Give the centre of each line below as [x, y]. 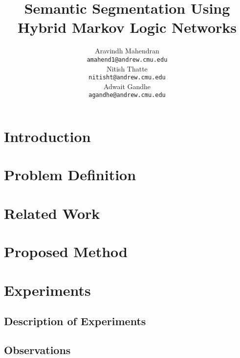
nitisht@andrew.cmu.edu [127, 78]
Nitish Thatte [127, 68]
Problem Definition [70, 175]
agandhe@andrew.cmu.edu [127, 95]
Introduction [47, 136]
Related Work [52, 213]
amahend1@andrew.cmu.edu [127, 60]
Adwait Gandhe [127, 86]
